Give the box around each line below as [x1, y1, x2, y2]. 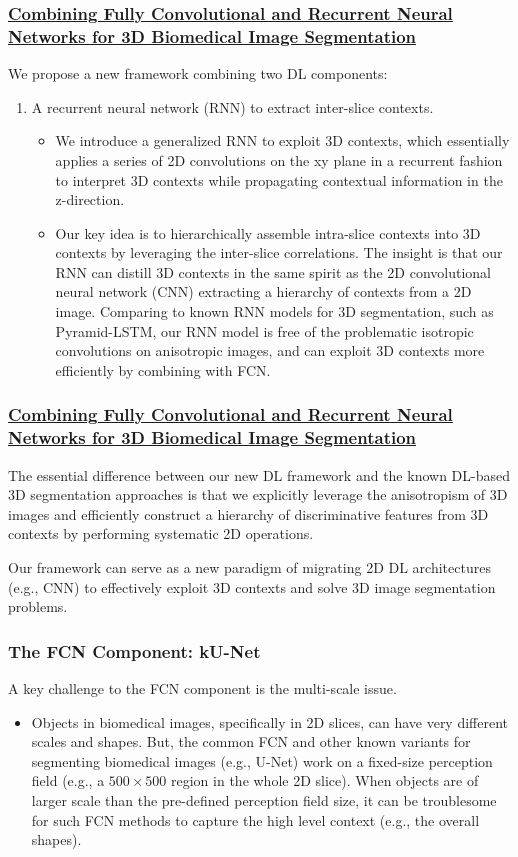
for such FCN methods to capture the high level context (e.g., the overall [31, 809, 480, 830]
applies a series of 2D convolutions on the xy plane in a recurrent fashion [55, 149, 503, 170]
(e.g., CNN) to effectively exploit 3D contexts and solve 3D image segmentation [8, 576, 496, 597]
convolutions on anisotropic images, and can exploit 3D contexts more [55, 340, 485, 361]
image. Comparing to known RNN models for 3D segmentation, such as [55, 301, 494, 322]
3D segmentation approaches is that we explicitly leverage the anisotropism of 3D [8, 484, 508, 505]
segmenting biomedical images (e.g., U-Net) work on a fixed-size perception [31, 750, 493, 771]
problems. [8, 596, 68, 617]
